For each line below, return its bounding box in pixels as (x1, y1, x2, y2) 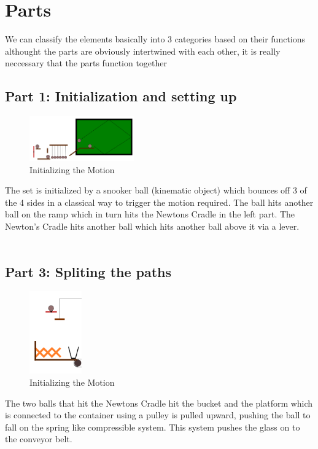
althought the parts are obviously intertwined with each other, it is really (5, 44, 281, 57)
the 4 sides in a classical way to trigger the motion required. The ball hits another (5, 195, 314, 208)
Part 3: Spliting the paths (5, 262, 172, 281)
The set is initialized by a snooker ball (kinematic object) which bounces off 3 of (5, 184, 307, 197)
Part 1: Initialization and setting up (5, 87, 237, 106)
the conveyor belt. (5, 432, 72, 445)
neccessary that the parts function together (5, 57, 168, 69)
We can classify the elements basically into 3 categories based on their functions (5, 33, 306, 45)
